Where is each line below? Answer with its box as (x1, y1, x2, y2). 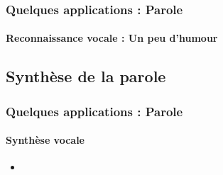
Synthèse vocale (6, 132, 85, 147)
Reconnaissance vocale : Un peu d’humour (6, 30, 218, 45)
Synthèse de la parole (6, 65, 166, 87)
